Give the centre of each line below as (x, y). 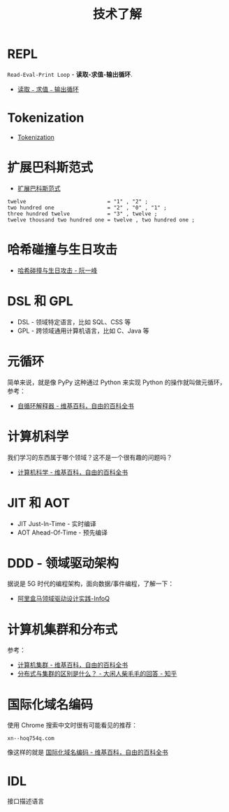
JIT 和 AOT (39, 503)
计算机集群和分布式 (62, 629)
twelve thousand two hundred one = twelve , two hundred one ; (101, 220)
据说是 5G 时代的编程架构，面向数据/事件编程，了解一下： (91, 583)
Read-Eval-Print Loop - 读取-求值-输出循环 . (70, 74)
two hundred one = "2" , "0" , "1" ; (87, 208)
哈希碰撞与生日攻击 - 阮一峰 (57, 270)
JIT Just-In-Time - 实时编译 (57, 523)
